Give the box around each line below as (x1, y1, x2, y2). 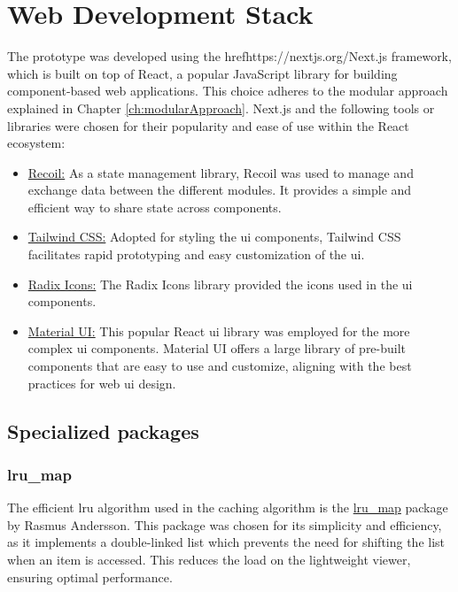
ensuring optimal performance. (7, 567, 173, 586)
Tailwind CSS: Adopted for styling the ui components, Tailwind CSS (27, 227, 401, 246)
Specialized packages (7, 417, 199, 444)
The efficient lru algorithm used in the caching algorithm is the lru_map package (7, 498, 448, 517)
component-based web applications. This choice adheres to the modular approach (7, 81, 448, 100)
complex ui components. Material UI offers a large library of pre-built (27, 339, 407, 358)
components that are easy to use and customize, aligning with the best (27, 357, 412, 375)
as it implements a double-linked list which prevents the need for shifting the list (7, 533, 446, 551)
